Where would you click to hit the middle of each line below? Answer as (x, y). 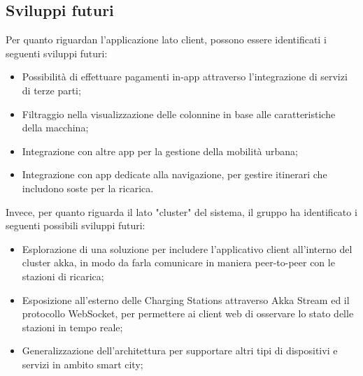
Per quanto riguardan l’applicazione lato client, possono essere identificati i (166, 39)
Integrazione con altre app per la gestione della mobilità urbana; (160, 151)
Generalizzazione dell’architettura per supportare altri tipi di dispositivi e (180, 350)
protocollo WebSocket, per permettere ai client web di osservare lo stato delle (188, 313)
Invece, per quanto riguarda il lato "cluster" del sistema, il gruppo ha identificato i (181, 211)
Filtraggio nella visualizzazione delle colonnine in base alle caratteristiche (179, 114)
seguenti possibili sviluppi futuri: (76, 225)
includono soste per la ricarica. (88, 188)
